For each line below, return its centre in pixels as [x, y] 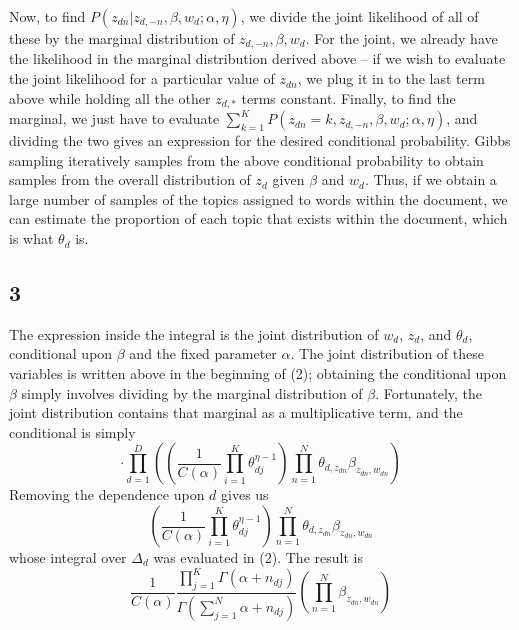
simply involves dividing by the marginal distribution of [192, 392]
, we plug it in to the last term [391, 78]
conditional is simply [72, 431]
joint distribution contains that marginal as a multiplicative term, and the [236, 412]
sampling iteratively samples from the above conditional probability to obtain [246, 159]
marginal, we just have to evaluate [114, 118]
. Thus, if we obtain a [430, 179]
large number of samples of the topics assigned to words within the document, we [258, 198]
